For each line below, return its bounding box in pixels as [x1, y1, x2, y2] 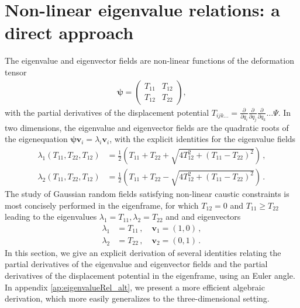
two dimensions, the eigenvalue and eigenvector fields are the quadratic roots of [5, 121, 289, 133]
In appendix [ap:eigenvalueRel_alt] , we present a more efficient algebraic [5, 281, 265, 293]
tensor [5, 65, 27, 78]
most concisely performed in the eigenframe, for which [5, 199, 199, 211]
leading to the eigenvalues [5, 210, 97, 223]
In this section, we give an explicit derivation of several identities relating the [5, 246, 281, 258]
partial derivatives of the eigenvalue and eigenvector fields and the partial [5, 258, 268, 270]
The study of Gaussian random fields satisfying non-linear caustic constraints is [5, 188, 289, 200]
